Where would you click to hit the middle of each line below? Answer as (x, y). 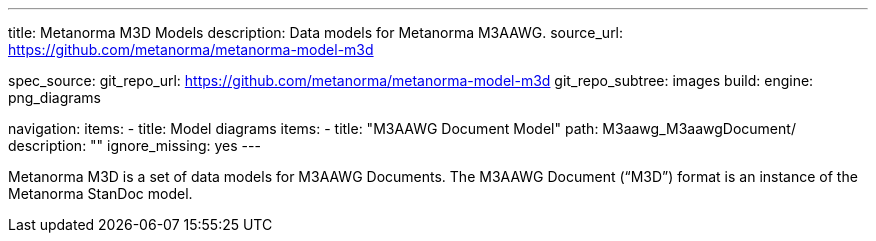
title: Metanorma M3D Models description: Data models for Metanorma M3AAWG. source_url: (316, 32)
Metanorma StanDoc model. (100, 193)
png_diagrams (55, 97)
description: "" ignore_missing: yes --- (134, 145)
